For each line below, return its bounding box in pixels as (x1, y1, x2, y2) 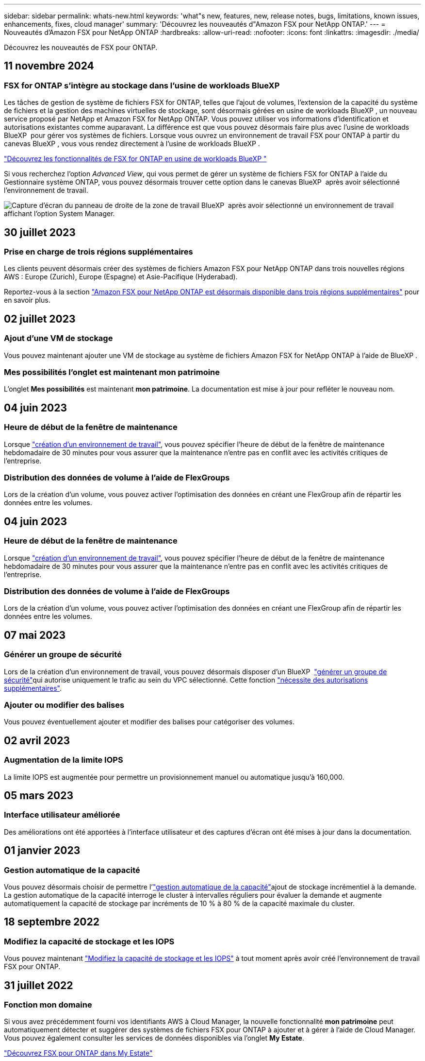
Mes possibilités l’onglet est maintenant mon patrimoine (4, 367, 220, 377)
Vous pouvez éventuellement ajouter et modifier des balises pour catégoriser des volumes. (4, 718, 294, 726)
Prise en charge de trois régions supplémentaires (4, 247, 193, 257)
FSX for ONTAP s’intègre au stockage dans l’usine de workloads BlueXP (4, 80, 280, 90)
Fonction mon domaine (4, 1000, 92, 1010)
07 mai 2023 (4, 629, 66, 641)
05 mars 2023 (4, 789, 74, 802)
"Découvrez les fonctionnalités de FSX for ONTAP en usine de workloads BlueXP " (4, 154, 267, 163)
